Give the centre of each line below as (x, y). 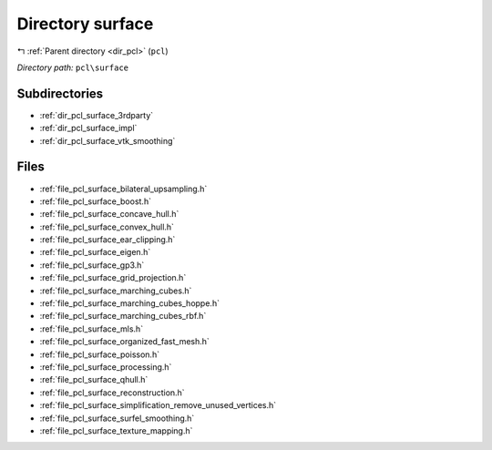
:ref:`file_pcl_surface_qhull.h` (94, 380)
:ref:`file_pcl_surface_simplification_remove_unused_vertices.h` (158, 405)
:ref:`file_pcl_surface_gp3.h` (92, 265)
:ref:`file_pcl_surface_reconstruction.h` (113, 393)
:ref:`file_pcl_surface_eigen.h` (95, 252)
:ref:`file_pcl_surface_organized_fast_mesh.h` (124, 342)
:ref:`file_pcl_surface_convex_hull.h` (107, 227)
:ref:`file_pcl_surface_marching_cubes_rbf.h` (123, 316)
